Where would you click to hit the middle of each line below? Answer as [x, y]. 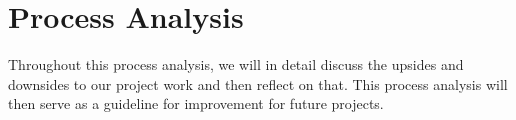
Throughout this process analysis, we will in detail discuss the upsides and [236, 64]
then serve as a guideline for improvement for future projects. [196, 103]
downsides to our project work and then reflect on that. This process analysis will [258, 83]
